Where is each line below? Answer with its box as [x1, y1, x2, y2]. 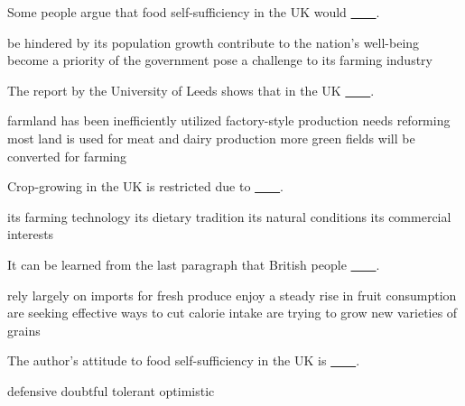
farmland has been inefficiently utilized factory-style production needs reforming [7, 111, 451, 130]
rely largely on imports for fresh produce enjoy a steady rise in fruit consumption [7, 285, 457, 304]
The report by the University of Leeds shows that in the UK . [7, 80, 375, 99]
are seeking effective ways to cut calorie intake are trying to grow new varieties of [7, 303, 458, 322]
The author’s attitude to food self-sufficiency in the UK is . [7, 351, 360, 370]
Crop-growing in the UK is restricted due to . [7, 177, 284, 196]
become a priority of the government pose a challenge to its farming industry [7, 51, 432, 69]
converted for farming [7, 146, 126, 165]
